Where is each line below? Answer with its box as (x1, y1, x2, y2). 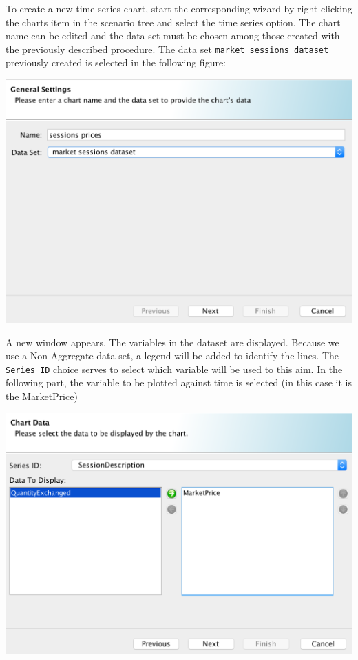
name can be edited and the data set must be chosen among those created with (6, 28, 340, 43)
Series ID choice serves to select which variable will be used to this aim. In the (6, 361, 343, 376)
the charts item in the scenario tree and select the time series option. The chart (6, 14, 341, 29)
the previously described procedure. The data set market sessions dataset (6, 41, 329, 56)
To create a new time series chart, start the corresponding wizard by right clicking (6, 1, 352, 15)
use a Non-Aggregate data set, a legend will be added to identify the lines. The (6, 348, 339, 363)
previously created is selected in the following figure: (6, 55, 227, 70)
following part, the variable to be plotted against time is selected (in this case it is (6, 375, 352, 390)
